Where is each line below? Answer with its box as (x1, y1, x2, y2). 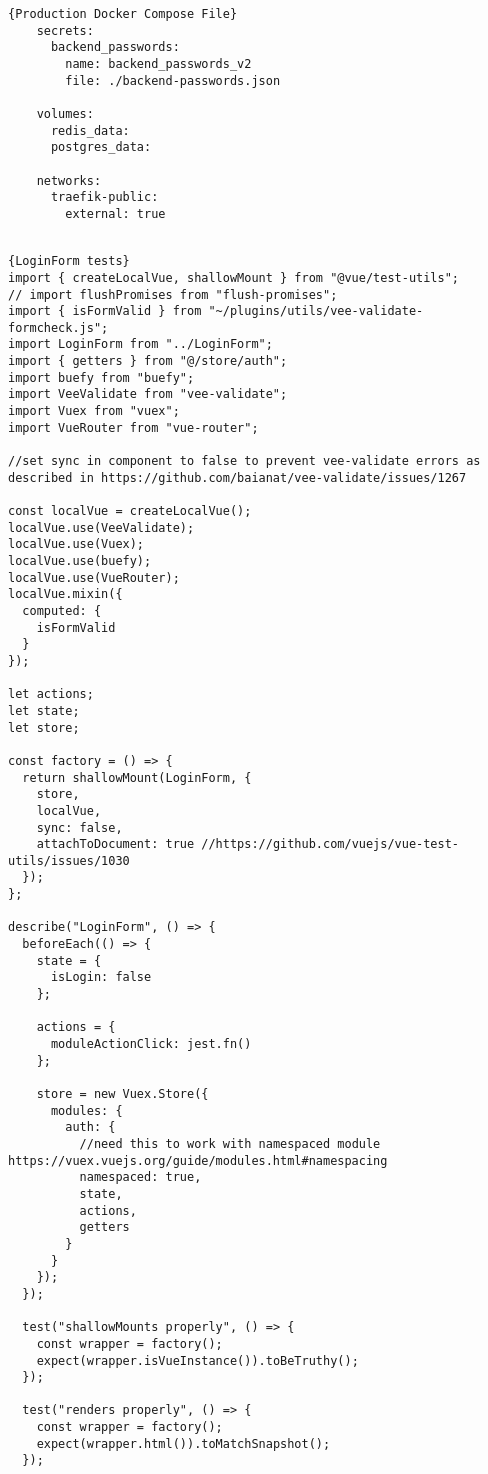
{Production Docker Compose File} (8, 7, 238, 21)
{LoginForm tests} (8, 254, 130, 269)
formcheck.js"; (8, 320, 109, 335)
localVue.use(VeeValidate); (8, 520, 195, 535)
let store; (8, 720, 80, 735)
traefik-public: (50, 190, 159, 205)
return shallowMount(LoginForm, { (22, 770, 252, 785)
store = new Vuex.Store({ (36, 1087, 209, 1101)
